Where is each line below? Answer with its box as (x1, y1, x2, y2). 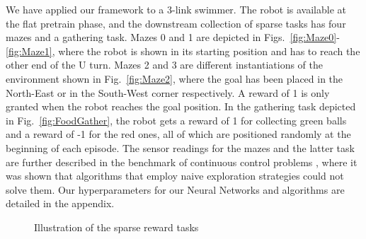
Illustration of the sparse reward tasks (34, 219, 199, 234)
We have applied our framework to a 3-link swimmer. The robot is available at (6, 2, 346, 16)
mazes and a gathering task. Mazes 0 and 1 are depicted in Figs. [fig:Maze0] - (6, 30, 340, 45)
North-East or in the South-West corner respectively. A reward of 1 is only (6, 85, 330, 100)
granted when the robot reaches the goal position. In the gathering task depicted (6, 99, 356, 114)
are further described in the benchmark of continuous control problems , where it (6, 154, 358, 169)
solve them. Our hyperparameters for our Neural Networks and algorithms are (6, 182, 345, 197)
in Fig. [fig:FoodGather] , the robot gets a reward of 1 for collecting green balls (6, 112, 347, 127)
